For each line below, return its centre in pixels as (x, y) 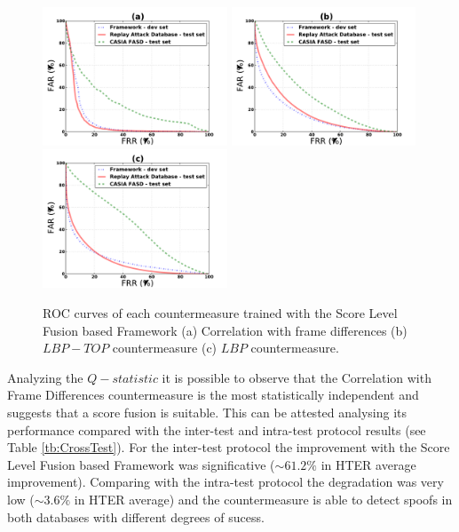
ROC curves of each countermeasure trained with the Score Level (220, 312)
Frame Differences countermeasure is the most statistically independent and (213, 395)
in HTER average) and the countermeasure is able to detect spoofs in (263, 499)
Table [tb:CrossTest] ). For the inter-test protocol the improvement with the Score (229, 447)
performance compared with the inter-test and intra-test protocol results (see (217, 429)
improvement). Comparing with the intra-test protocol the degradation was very (226, 482)
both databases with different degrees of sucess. (136, 516)
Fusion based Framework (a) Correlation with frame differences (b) (225, 330)
